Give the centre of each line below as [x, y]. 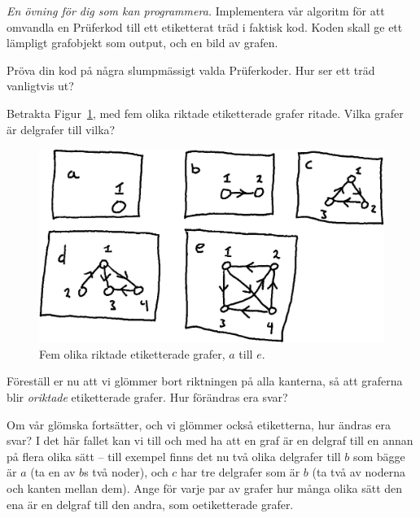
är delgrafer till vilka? [61, 129]
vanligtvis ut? [40, 86]
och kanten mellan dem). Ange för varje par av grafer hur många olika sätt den [205, 488]
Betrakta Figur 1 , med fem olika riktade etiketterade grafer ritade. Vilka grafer [205, 113]
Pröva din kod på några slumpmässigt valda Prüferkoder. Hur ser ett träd [191, 70]
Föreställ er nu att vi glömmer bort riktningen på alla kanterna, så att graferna [205, 381]
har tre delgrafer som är [241, 472]
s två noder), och [126, 472]
